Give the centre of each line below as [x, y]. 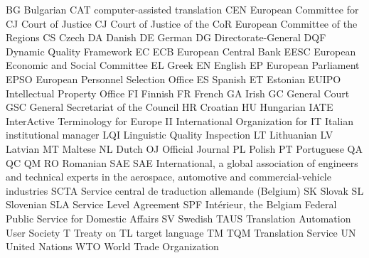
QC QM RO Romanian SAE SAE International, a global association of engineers [182, 162]
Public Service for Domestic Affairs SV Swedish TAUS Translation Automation [178, 218]
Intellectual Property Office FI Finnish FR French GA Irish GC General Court [178, 93]
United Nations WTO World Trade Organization [112, 246]
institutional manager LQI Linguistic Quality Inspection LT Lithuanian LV [170, 135]
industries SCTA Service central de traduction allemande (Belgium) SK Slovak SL [185, 190]
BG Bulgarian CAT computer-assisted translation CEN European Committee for [182, 9]
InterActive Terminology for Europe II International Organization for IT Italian [180, 120]
